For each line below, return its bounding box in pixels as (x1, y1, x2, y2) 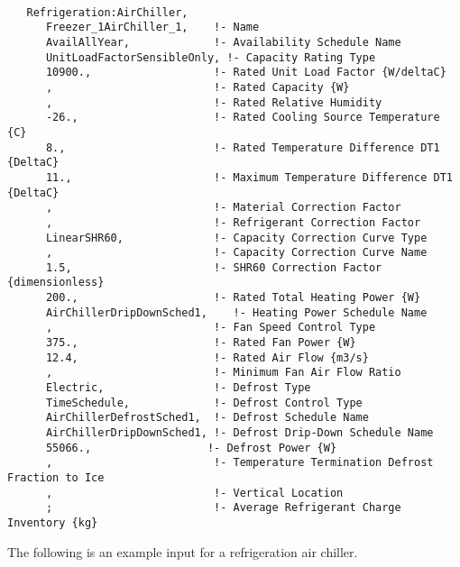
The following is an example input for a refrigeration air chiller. (7, 542, 358, 561)
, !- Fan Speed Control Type (45, 321, 376, 334)
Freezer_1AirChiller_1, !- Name (45, 21, 260, 34)
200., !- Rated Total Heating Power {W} (45, 291, 421, 305)
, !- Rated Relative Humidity (45, 96, 382, 109)
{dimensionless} (7, 276, 105, 289)
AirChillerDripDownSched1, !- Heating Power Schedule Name (45, 306, 428, 319)
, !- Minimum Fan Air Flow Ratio (45, 366, 401, 380)
